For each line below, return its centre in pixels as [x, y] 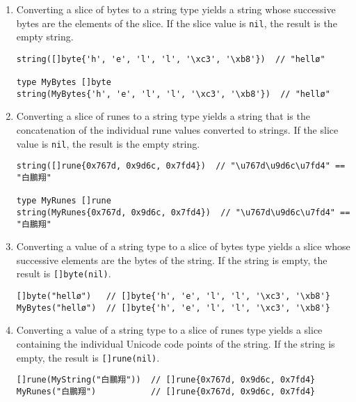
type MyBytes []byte [64, 83]
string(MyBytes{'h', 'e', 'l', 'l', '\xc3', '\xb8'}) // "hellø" [173, 94]
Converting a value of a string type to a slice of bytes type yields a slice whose [183, 246]
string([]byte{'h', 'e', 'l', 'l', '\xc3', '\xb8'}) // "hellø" [171, 59]
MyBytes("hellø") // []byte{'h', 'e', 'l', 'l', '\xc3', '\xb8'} [173, 308]
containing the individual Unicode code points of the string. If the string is [176, 343]
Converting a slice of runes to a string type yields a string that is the [163, 116]
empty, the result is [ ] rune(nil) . [88, 357]
